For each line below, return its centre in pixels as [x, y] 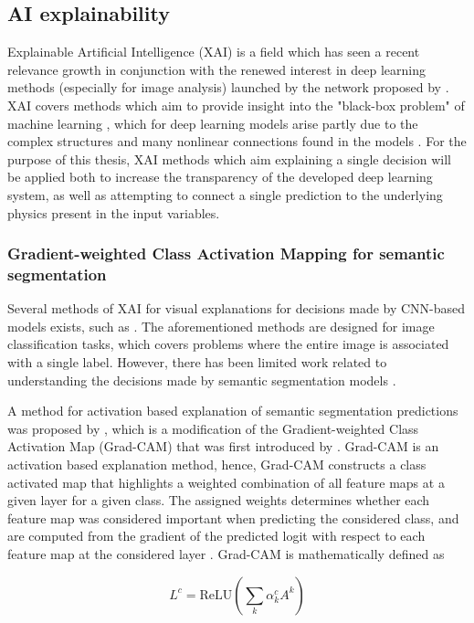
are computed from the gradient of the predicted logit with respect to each [216, 536]
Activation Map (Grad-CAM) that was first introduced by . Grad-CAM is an [223, 446]
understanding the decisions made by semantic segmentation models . [202, 380]
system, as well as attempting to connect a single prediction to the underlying [225, 194]
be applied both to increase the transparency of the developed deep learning [220, 177]
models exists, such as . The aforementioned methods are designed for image [221, 326]
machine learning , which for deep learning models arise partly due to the [213, 123]
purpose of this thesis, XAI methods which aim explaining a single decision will [229, 158]
